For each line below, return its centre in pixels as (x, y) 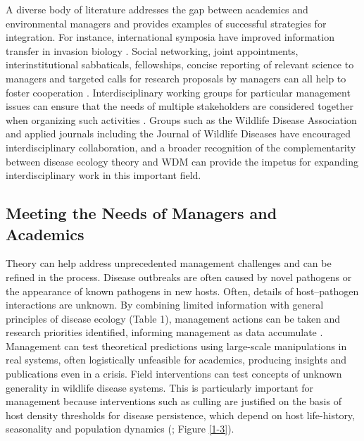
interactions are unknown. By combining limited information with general (165, 305)
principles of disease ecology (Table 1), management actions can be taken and (173, 318)
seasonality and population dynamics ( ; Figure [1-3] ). (120, 429)
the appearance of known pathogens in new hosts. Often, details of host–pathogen (182, 291)
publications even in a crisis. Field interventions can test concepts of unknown (174, 374)
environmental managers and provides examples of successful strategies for (166, 23)
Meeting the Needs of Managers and (142, 213)
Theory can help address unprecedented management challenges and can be (169, 263)
